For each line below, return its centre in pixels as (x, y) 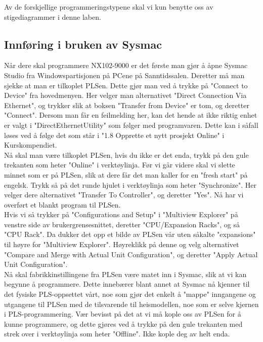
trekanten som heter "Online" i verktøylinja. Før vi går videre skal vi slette (120, 165)
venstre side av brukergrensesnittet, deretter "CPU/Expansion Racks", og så (122, 224)
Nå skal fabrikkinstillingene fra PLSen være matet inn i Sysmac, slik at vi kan (125, 274)
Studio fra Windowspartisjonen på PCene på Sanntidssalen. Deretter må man (124, 75)
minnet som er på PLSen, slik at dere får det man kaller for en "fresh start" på (126, 174)
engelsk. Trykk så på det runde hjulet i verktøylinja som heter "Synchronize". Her (130, 184)
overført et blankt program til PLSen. (62, 204)
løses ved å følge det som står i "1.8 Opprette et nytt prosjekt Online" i (114, 135)
